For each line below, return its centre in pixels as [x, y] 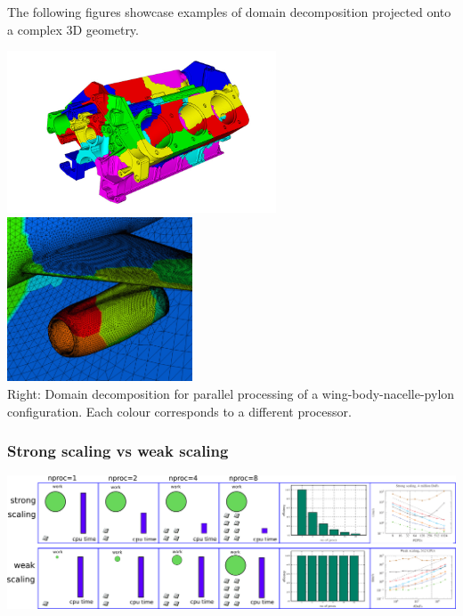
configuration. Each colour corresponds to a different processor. [179, 411]
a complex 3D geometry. [73, 29]
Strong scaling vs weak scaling [118, 451]
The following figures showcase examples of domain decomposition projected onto [229, 12]
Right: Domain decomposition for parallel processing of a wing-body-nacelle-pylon [231, 393]
